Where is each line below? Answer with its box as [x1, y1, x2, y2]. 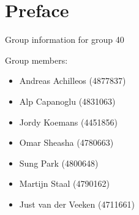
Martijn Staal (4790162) [19, 177, 110, 190]
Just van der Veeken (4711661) [19, 197, 135, 210]
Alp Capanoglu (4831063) [19, 94, 116, 107]
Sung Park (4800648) [19, 156, 99, 169]
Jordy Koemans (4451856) [19, 115, 118, 128]
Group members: [5, 53, 68, 66]
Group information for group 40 [5, 33, 124, 46]
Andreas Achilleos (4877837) [19, 74, 126, 87]
